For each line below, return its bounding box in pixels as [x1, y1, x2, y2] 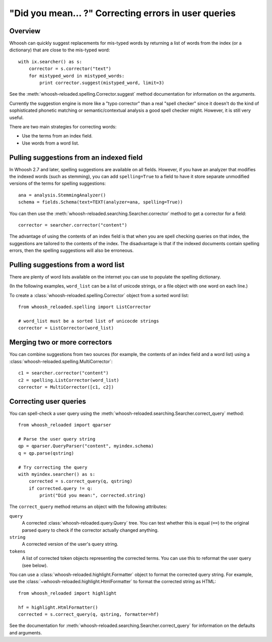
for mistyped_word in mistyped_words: [28, 73, 125, 79]
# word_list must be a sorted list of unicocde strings [18, 318, 159, 324]
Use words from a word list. [22, 140, 79, 146]
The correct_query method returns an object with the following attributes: [9, 504, 167, 510]
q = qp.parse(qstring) [18, 450, 75, 456]
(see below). [22, 562, 48, 568]
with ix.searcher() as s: [18, 58, 83, 64]
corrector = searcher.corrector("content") [18, 222, 127, 228]
